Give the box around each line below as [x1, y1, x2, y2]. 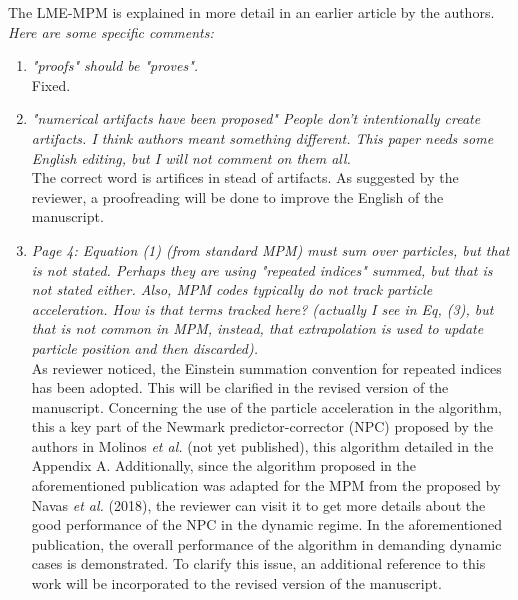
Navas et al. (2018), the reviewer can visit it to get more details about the [31, 494, 486, 515]
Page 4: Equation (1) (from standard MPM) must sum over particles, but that [31, 239, 510, 260]
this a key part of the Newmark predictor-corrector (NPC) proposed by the [31, 416, 493, 437]
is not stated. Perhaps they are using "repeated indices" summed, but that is [31, 259, 493, 280]
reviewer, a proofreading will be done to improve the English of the [31, 186, 444, 207]
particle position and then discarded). [31, 337, 258, 358]
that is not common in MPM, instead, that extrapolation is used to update [31, 318, 484, 339]
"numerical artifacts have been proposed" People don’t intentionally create [31, 108, 481, 129]
